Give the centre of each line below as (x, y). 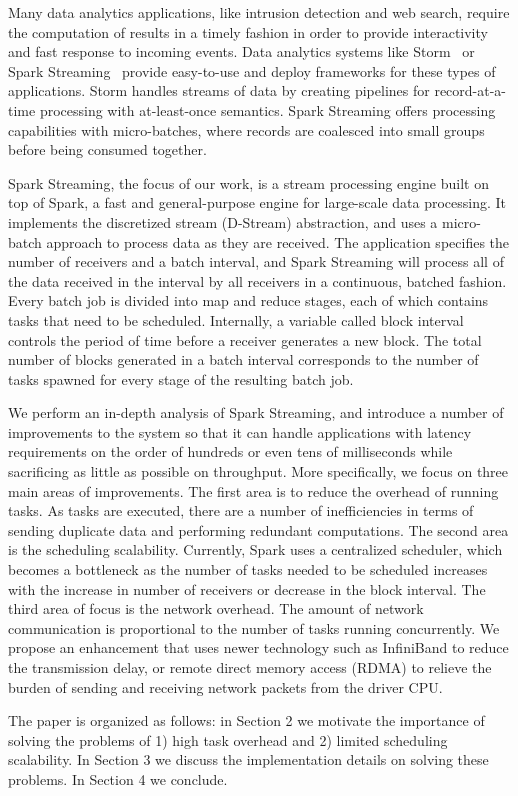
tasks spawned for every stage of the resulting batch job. (181, 378)
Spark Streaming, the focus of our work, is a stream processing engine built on (248, 182)
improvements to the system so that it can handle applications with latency (240, 431)
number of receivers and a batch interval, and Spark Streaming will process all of (256, 261)
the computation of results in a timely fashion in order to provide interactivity (248, 31)
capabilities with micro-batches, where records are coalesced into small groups (246, 129)
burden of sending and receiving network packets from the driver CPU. (225, 686)
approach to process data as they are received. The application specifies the (278, 241)
